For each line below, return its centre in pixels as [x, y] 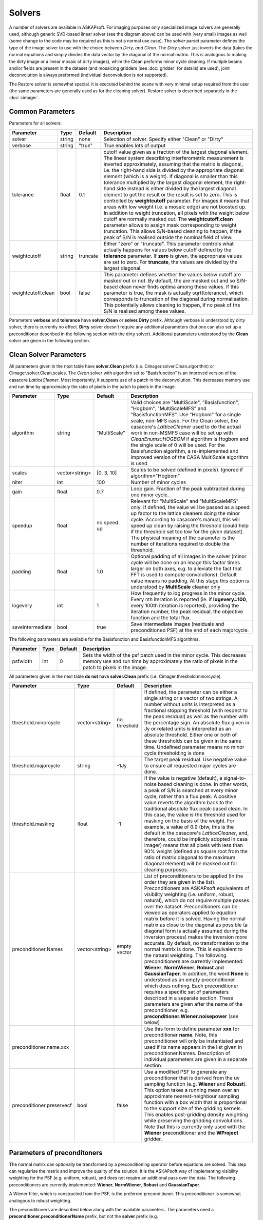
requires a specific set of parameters [186, 992]
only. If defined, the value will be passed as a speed [190, 508]
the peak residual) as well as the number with [196, 716]
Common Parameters [42, 112]
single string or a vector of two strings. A [191, 698]
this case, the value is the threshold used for [195, 815]
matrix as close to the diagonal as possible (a [196, 925]
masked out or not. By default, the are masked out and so [169, 281]
